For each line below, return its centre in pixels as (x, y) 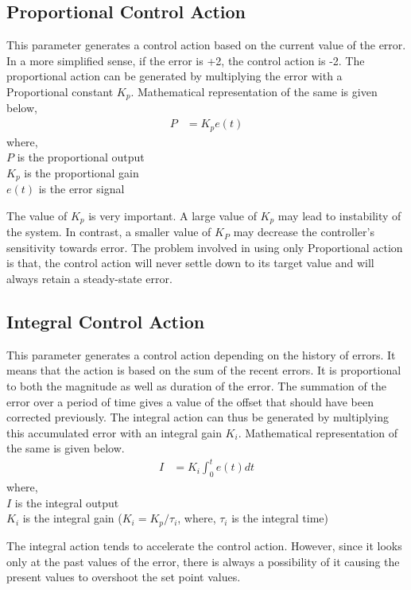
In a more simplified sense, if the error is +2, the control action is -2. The (186, 60)
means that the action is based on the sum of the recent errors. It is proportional (204, 370)
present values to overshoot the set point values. (124, 577)
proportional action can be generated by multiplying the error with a (174, 76)
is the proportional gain (81, 172)
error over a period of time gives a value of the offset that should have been (190, 401)
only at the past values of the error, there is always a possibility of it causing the (203, 561)
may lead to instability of (339, 215)
